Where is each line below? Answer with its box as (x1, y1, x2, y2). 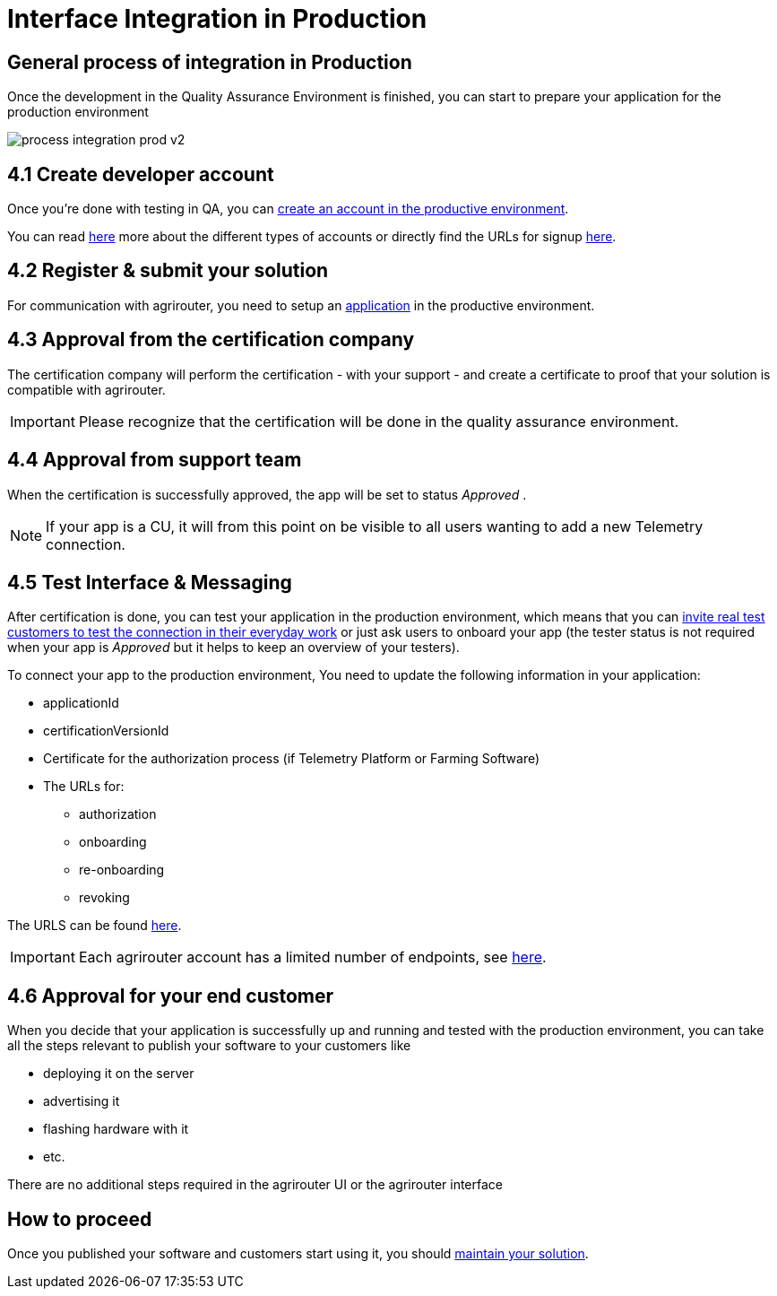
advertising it (43, 1093, 120, 1109)
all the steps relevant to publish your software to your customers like (7, 1038, 411, 1054)
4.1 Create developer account (7, 162, 274, 186)
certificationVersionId (43, 723, 169, 739)
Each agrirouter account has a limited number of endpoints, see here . (78, 948, 547, 967)
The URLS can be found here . (7, 918, 182, 934)
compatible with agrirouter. (7, 381, 166, 397)
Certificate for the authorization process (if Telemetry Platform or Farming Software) (43, 751, 540, 767)
